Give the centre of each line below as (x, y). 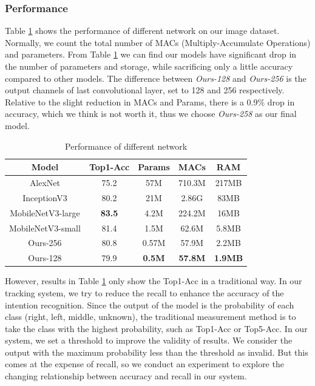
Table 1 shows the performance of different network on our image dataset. (142, 31)
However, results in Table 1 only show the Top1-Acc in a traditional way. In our (154, 281)
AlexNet (45, 182)
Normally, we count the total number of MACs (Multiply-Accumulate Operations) (158, 42)
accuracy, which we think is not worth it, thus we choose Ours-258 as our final (151, 114)
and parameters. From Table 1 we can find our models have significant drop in (151, 54)
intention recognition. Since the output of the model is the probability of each (150, 304)
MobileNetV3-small (45, 228)
